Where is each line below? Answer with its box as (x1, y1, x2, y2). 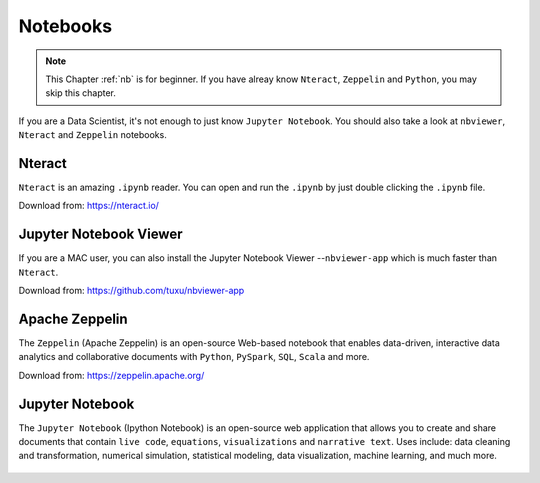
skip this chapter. (45, 87, 117, 99)
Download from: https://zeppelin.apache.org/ (18, 369, 205, 381)
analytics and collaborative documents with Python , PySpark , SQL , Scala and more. (18, 351, 370, 363)
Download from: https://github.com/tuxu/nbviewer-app (18, 285, 245, 297)
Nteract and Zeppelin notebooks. (18, 129, 167, 141)
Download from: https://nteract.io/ (18, 200, 160, 212)
